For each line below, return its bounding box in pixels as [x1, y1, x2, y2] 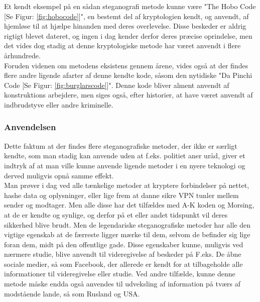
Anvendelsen [4, 121, 56, 133]
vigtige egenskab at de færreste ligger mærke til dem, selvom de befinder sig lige [4, 229, 250, 240]
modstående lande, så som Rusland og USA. [4, 288, 140, 298]
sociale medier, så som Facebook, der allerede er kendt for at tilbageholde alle [4, 258, 243, 269]
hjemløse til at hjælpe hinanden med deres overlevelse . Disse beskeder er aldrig [4, 21, 246, 31]
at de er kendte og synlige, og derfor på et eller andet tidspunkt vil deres [4, 209, 228, 220]
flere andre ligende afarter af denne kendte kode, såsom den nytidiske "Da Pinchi [4, 70, 252, 80]
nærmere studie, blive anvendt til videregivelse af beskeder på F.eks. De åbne [4, 249, 241, 259]
